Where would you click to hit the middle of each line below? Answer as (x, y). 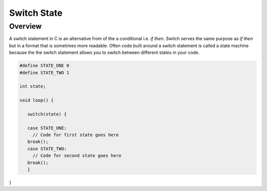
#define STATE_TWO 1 (44, 72)
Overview (25, 26)
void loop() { (37, 100)
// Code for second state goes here (77, 156)
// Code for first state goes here (75, 135)
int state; (33, 86)
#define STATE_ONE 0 (44, 66)
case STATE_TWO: (47, 149)
